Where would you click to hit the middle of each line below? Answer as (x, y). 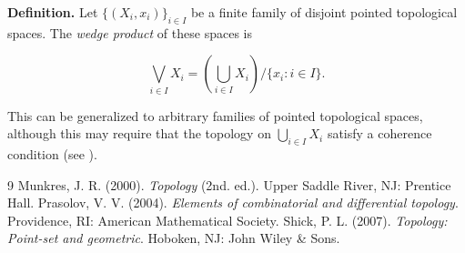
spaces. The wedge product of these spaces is (130, 32)
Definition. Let (53, 12)
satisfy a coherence (379, 133)
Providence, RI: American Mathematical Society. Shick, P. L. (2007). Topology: (227, 220)
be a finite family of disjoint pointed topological (324, 12)
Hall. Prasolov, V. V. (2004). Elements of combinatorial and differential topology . (233, 202)
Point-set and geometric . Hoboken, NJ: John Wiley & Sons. (174, 238)
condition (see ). (52, 154)
